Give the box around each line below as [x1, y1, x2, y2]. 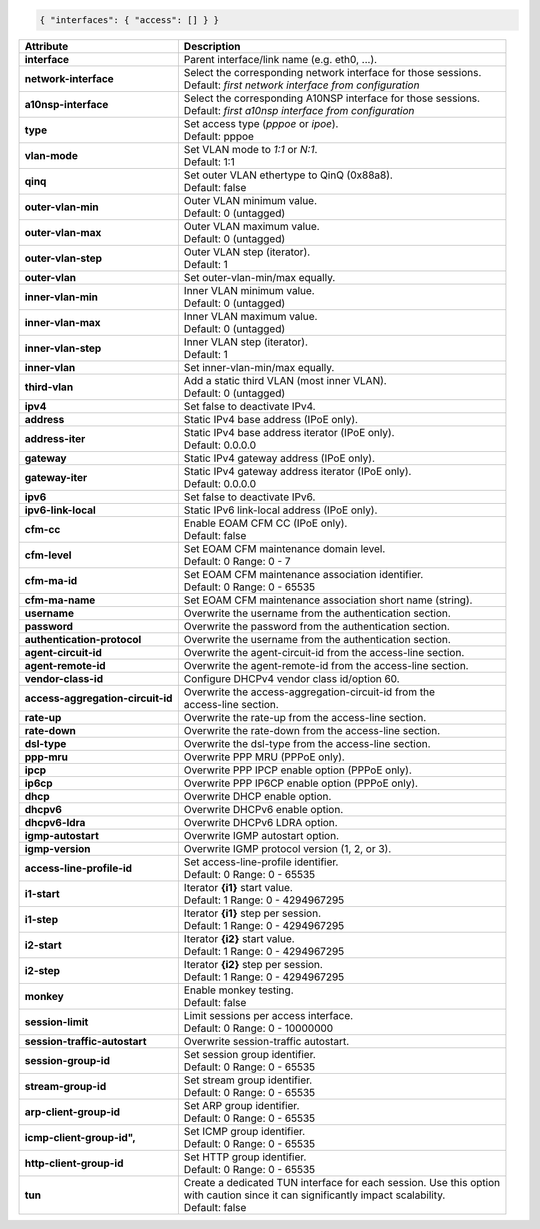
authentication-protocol [24, 632, 142, 646]
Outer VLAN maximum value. [183, 219, 320, 233]
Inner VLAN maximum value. [183, 309, 318, 323]
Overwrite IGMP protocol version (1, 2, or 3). [183, 841, 392, 855]
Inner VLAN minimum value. [183, 283, 315, 297]
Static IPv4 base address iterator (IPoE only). [183, 425, 395, 439]
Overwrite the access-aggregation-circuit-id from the [183, 685, 435, 699]
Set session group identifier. [183, 1047, 317, 1061]
